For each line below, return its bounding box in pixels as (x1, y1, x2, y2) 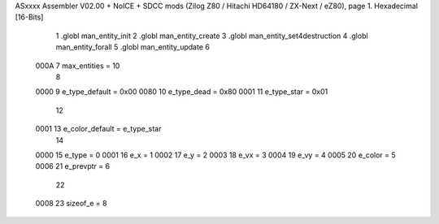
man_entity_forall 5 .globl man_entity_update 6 (55, 42, 211, 52)
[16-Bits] (15, 12, 44, 22)
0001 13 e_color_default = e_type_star (35, 124, 162, 134)
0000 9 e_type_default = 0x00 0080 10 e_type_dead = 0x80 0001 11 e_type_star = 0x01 (35, 87, 328, 97)
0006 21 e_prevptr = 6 (35, 162, 110, 171)
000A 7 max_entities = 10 (35, 61, 120, 71)
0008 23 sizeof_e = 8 (35, 199, 107, 209)
